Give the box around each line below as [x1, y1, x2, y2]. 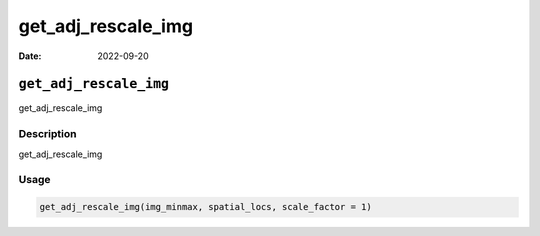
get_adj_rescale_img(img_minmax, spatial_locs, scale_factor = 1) [39, 201, 372, 213]
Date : [18, 50, 42, 62]
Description [18, 127, 77, 141]
